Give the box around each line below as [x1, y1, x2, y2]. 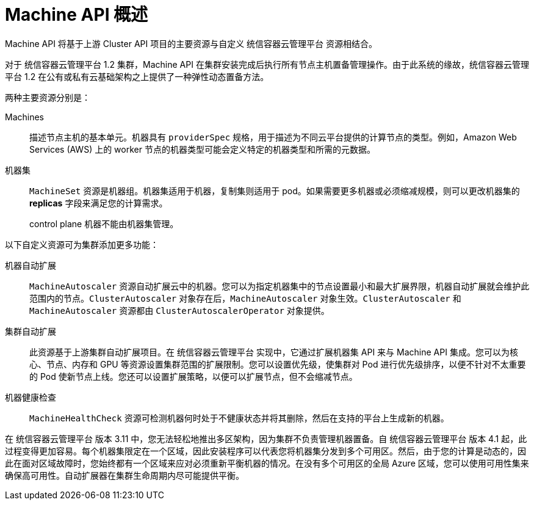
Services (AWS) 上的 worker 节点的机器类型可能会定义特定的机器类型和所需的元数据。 [29, 144, 375, 154]
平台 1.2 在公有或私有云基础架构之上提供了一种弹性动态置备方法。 [5, 71, 269, 82]
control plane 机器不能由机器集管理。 [29, 218, 179, 229]
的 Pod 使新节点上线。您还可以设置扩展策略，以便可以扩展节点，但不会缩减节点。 [29, 371, 358, 382]
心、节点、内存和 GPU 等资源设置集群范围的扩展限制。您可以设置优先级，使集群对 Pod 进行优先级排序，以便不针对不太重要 [29, 358, 526, 369]
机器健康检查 [5, 391, 56, 402]
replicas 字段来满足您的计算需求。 [29, 197, 168, 208]
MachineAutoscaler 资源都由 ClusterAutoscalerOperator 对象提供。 [29, 305, 330, 316]
